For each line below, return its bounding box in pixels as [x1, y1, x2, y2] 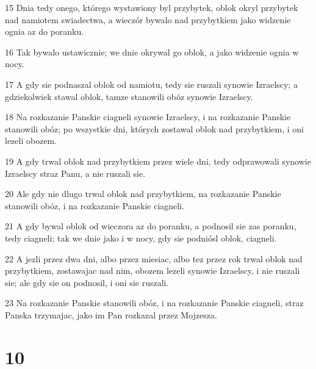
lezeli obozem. [5, 134, 57, 147]
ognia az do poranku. [5, 25, 84, 38]
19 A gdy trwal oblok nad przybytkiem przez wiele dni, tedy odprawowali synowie [5, 154, 311, 167]
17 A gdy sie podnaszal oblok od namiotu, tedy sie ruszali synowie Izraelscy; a [5, 77, 298, 90]
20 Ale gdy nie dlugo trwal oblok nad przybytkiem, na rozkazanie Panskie [5, 187, 281, 200]
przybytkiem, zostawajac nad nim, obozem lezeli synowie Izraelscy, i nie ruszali [5, 264, 300, 277]
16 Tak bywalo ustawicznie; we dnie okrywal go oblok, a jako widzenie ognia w [5, 45, 299, 58]
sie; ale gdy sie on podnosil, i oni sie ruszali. [5, 276, 169, 288]
